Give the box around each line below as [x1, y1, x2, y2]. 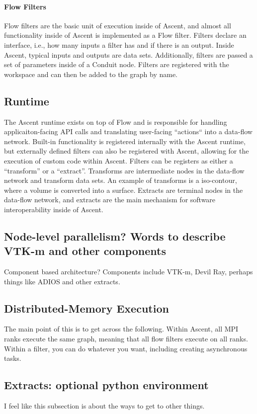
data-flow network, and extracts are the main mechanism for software [4, 194, 216, 205]
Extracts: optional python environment [4, 377, 209, 393]
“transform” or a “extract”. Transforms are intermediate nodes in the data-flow [4, 165, 245, 175]
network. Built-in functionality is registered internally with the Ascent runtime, [4, 136, 246, 146]
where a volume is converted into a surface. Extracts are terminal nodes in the [4, 184, 243, 195]
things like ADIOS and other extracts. [4, 276, 120, 286]
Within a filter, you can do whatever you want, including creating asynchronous [4, 343, 248, 353]
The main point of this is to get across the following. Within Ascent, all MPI [4, 324, 239, 334]
